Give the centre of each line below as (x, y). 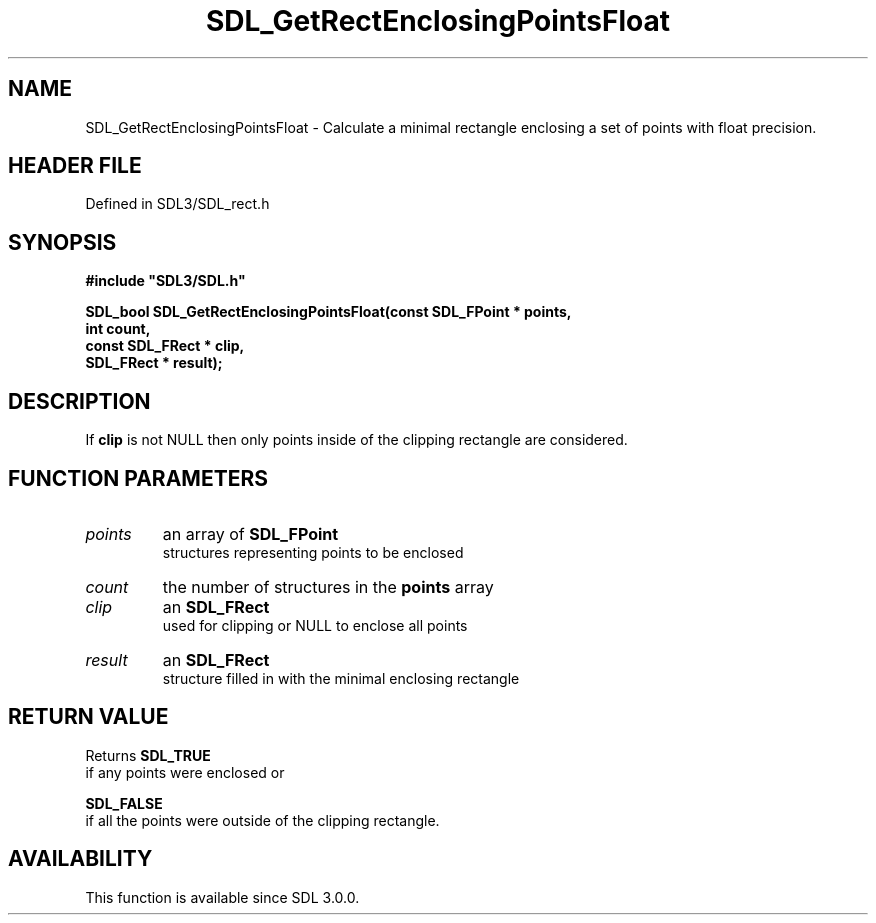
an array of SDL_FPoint (250, 533)
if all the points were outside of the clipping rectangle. (262, 820)
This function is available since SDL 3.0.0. (222, 897)
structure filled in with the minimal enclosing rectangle (341, 678)
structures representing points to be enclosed (313, 552)
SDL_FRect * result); (154, 363)
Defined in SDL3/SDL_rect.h (177, 204)
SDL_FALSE (124, 803)
